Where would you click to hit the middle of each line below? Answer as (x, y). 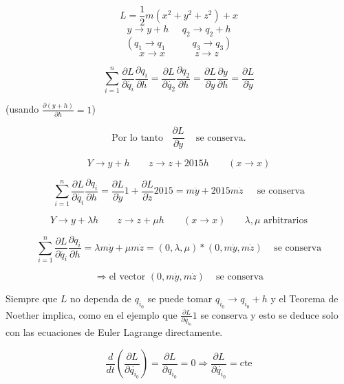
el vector (127, 277)
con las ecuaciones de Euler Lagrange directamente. (114, 332)
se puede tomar (180, 298)
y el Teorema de (304, 298)
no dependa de (101, 298)
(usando (22, 109)
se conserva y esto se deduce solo (269, 314)
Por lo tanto (138, 138)
